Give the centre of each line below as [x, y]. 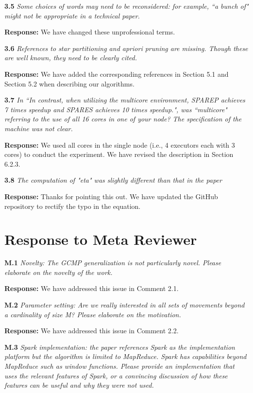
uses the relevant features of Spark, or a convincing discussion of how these [116, 375]
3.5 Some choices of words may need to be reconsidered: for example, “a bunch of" [126, 6]
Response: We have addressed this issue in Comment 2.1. [92, 288]
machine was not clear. [39, 128]
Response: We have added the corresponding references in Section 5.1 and [117, 74]
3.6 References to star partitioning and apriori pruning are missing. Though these [126, 48]
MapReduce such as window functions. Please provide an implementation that [119, 366]
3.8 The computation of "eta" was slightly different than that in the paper [113, 180]
